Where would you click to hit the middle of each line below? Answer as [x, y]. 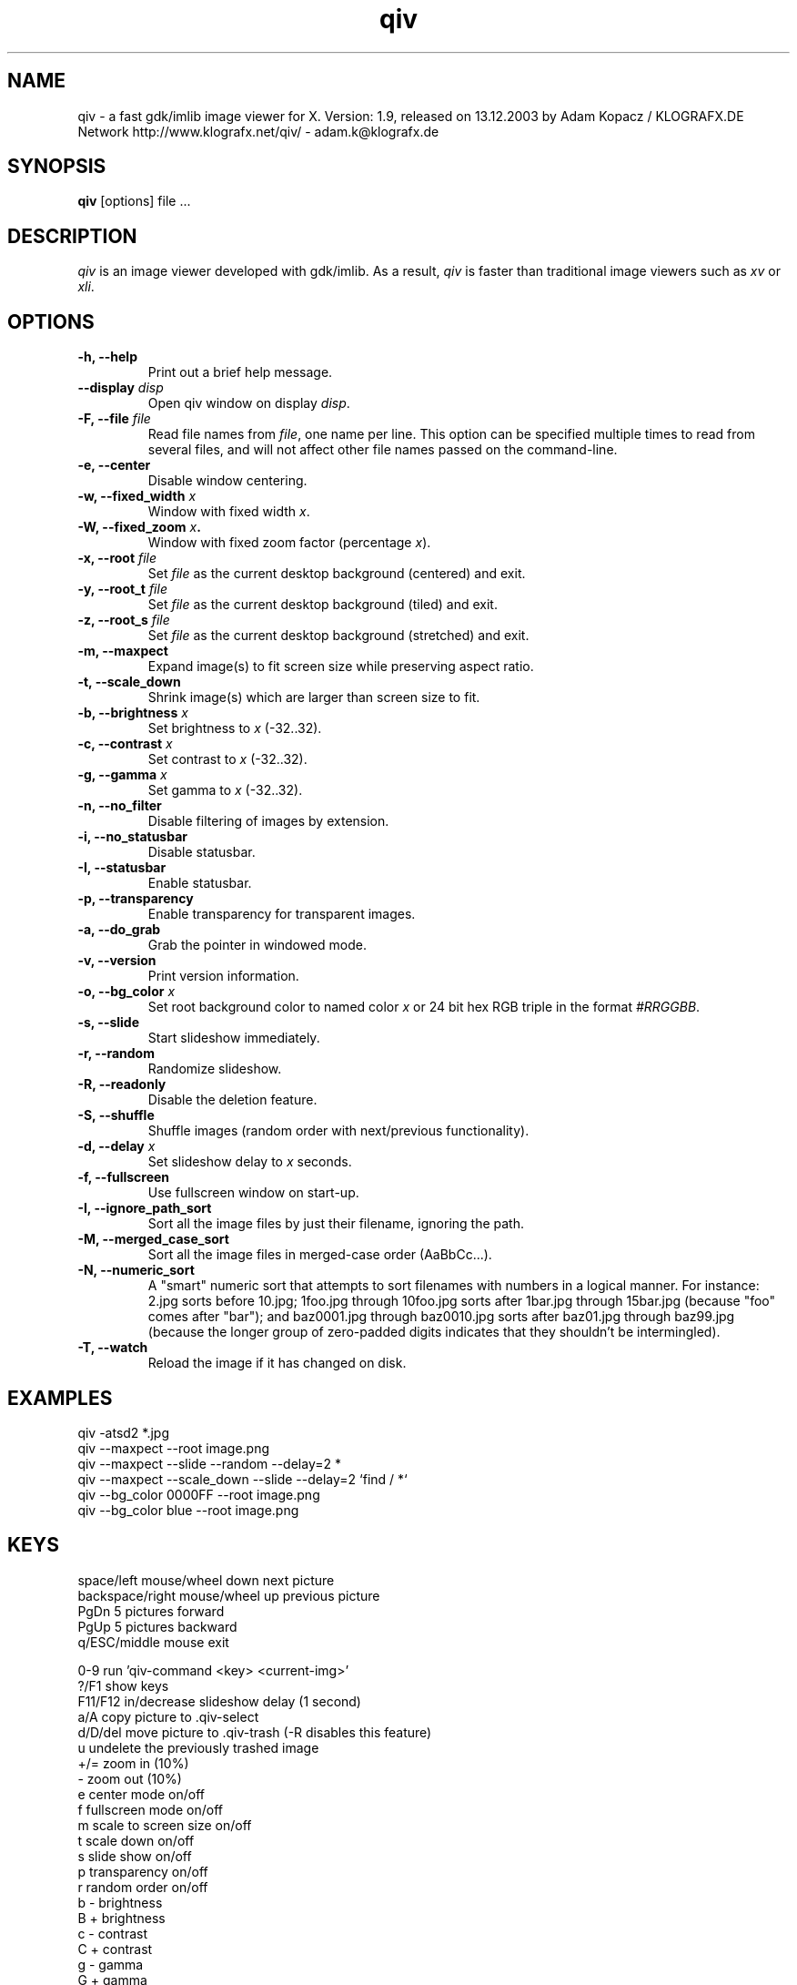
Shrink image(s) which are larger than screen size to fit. [314, 697]
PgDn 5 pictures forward [151, 1611]
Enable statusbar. [200, 883]
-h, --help [107, 357]
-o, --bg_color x [126, 992]
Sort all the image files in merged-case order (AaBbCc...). [320, 1255]
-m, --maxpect [123, 651]
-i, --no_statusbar [132, 837]
